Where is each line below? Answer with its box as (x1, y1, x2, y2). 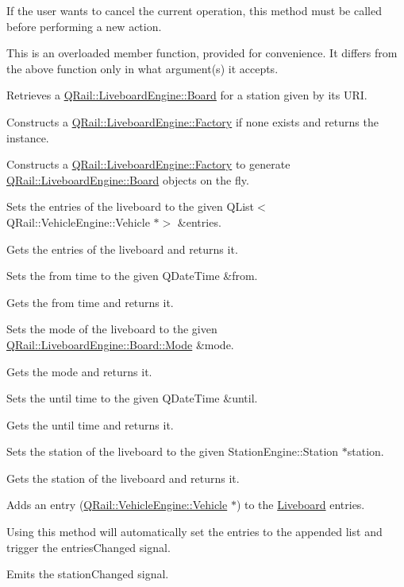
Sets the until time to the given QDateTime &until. (6, 390, 258, 406)
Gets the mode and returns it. (6, 363, 152, 379)
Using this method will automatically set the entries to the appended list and (6, 523, 383, 540)
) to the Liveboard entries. (236, 496, 365, 513)
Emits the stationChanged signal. (6, 566, 169, 582)
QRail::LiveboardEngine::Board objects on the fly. (6, 171, 249, 188)
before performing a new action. (6, 17, 162, 34)
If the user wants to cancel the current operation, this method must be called (6, 2, 382, 18)
